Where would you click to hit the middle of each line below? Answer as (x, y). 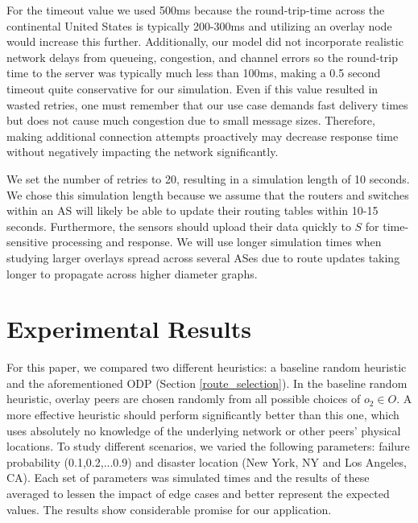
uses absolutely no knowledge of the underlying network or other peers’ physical (204, 430)
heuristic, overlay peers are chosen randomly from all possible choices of (184, 399)
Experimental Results (129, 329)
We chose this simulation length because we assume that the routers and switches (208, 194)
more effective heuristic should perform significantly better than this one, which (203, 414)
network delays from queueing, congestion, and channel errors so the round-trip (202, 57)
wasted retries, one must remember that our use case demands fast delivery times (207, 104)
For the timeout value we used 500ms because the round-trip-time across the (196, 10)
